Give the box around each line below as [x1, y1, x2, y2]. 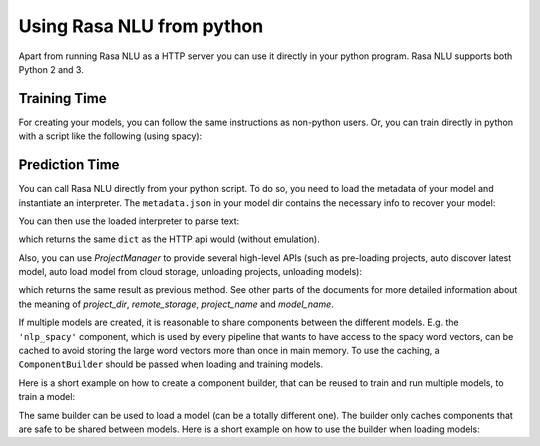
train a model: [18, 391, 75, 403]
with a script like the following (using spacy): [18, 130, 203, 142]
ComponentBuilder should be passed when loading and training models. [18, 358, 324, 370]
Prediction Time [18, 156, 120, 174]
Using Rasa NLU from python [18, 15, 264, 37]
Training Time [18, 90, 107, 107]
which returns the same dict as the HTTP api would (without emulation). [18, 233, 320, 245]
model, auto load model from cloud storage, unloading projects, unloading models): [18, 266, 363, 278]
